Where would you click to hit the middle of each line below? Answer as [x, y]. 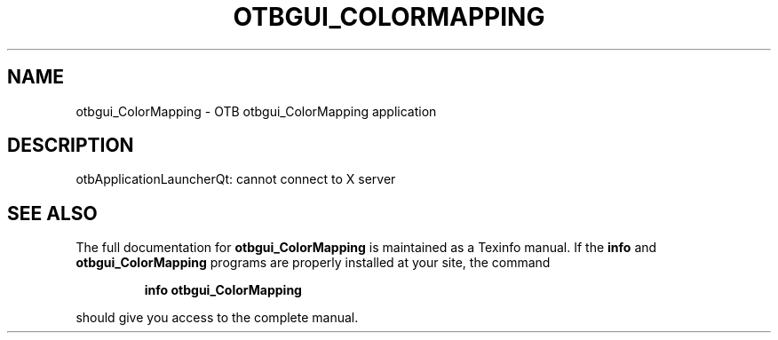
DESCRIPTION [71, 146]
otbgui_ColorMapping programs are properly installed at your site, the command [313, 263]
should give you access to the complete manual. [217, 318]
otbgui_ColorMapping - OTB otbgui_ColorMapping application [256, 111]
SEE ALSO [52, 213]
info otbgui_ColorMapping [223, 290]
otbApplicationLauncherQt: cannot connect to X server [236, 179]
